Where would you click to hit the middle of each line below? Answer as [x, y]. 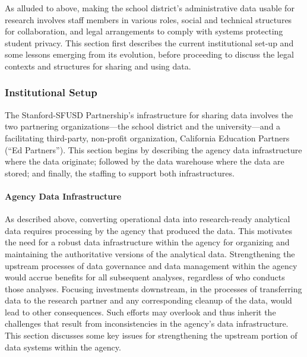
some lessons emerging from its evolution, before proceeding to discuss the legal [149, 54]
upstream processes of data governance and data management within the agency [151, 265]
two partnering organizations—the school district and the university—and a [143, 126]
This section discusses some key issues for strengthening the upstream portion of [151, 335]
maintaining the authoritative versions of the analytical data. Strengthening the [150, 253]
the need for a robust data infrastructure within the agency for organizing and [147, 242]
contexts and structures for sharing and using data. [98, 66]
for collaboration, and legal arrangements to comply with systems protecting [144, 31]
